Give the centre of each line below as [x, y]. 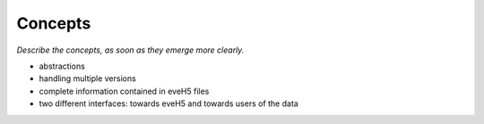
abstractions [62, 66]
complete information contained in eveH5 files [124, 91]
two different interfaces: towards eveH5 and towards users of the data [169, 103]
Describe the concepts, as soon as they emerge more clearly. [130, 50]
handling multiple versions [87, 79]
